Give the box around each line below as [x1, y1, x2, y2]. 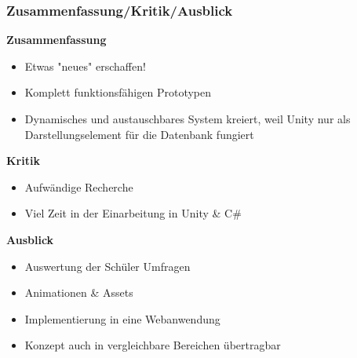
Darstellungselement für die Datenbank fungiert [24, 126, 254, 142]
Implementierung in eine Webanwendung [24, 310, 220, 327]
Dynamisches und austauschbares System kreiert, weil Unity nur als [24, 111, 351, 126]
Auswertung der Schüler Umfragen [24, 258, 191, 274]
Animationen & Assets [24, 284, 133, 301]
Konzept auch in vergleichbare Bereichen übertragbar [24, 337, 281, 353]
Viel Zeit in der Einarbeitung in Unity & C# [24, 205, 242, 221]
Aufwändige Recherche [24, 178, 133, 195]
